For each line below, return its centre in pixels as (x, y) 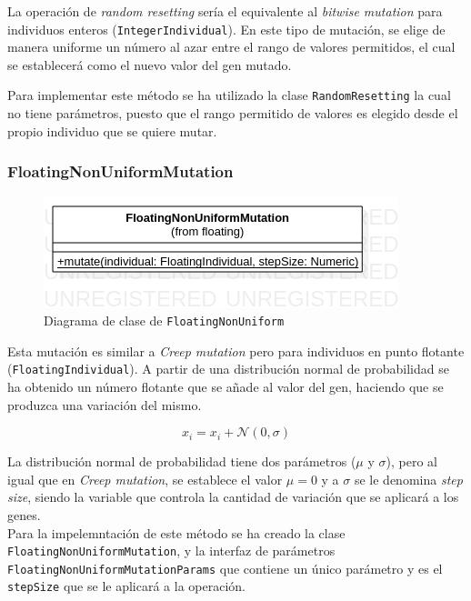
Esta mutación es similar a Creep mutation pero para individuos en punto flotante (236, 351)
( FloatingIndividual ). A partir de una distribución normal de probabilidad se (228, 369)
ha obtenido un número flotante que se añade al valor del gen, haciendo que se (225, 386)
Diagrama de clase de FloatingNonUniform (164, 321)
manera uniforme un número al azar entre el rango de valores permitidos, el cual (231, 47)
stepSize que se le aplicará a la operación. (126, 586)
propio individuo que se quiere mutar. (112, 130)
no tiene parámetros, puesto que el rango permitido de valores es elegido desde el (233, 113)
